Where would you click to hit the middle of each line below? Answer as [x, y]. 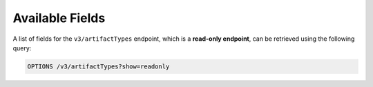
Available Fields [59, 18]
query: [22, 48]
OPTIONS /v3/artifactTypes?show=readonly [98, 66]
